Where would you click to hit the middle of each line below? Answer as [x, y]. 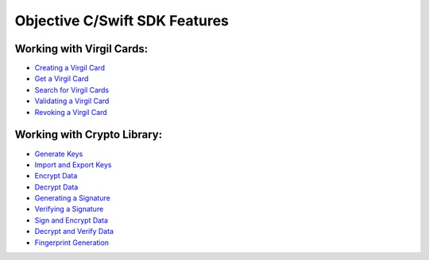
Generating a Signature [72, 198]
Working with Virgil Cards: [81, 49]
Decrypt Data [56, 187]
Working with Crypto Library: [89, 135]
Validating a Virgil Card [72, 101]
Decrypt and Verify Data [74, 231]
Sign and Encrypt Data [71, 220]
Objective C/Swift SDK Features [122, 21]
